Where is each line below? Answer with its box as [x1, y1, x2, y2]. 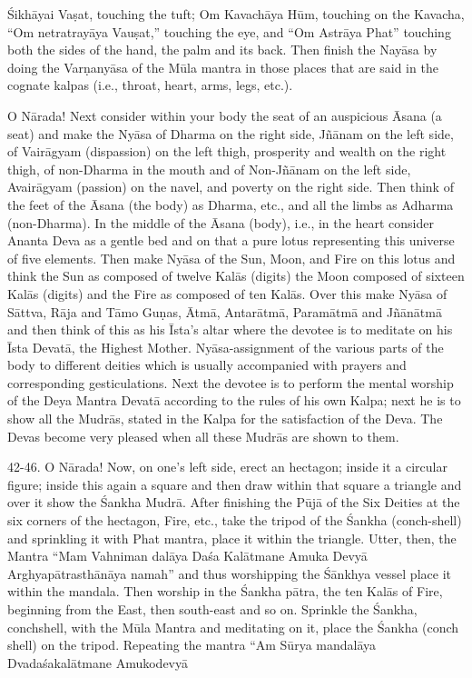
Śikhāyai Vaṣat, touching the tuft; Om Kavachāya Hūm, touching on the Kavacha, [7, 5, 465, 23]
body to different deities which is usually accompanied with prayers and [7, 355, 407, 374]
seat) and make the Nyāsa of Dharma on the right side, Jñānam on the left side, [7, 124, 454, 143]
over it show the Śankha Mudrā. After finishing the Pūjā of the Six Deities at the [7, 493, 460, 512]
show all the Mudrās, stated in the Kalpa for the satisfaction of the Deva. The [7, 409, 443, 428]
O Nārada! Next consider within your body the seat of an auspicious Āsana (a [7, 105, 442, 125]
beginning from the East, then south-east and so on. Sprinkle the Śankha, [7, 600, 418, 618]
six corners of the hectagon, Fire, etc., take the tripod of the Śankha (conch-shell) [7, 511, 462, 530]
